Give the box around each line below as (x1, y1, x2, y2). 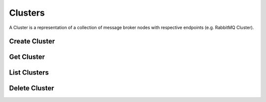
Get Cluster (9, 53, 45, 61)
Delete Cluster (9, 84, 54, 93)
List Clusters (9, 69, 49, 77)
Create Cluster (9, 37, 55, 46)
